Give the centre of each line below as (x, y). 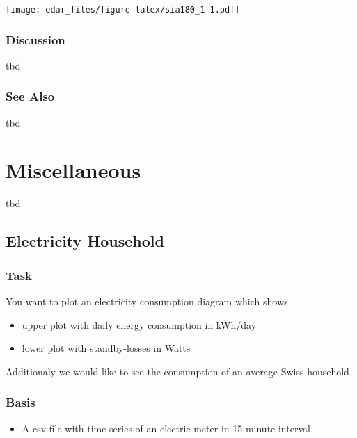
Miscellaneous (73, 170)
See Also (30, 96)
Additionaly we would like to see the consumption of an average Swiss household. (179, 371)
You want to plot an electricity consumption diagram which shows (147, 301)
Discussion (35, 39)
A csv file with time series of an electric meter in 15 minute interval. (167, 428)
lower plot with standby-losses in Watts (106, 348)
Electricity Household (85, 241)
